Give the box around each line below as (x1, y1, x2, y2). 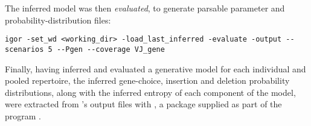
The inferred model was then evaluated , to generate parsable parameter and (5, 2, 285, 14)
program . (5, 109, 41, 122)
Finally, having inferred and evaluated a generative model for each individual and (5, 62, 306, 75)
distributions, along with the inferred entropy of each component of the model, (5, 86, 296, 98)
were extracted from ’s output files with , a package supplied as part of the (5, 98, 282, 110)
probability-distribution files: (5, 13, 111, 26)
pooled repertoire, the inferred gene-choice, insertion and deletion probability (5, 74, 290, 87)
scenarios (5, 45, 44, 54)
